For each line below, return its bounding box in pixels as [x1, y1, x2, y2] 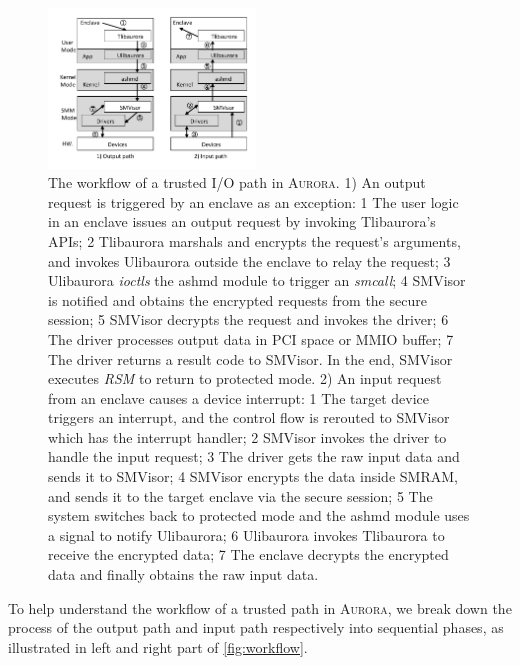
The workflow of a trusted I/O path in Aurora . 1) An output [48, 172, 426, 193]
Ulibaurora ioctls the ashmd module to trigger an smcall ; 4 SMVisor [48, 270, 466, 291]
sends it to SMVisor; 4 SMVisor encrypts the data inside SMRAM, [48, 466, 458, 487]
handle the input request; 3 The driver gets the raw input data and [48, 446, 460, 467]
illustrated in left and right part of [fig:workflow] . [8, 636, 308, 657]
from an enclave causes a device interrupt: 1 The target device [48, 387, 429, 408]
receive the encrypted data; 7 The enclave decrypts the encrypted [48, 544, 449, 565]
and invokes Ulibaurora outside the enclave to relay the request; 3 [48, 250, 451, 271]
